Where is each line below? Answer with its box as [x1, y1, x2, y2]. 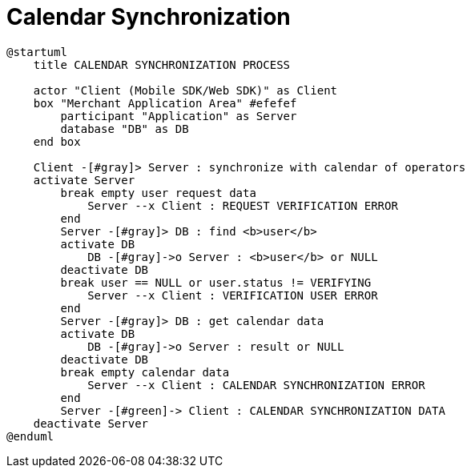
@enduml [6, 429, 54, 443]
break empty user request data [60, 186, 256, 199]
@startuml [6, 45, 67, 58]
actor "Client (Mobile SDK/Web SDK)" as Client [33, 83, 338, 97]
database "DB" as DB [60, 122, 189, 135]
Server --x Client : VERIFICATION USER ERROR [87, 288, 378, 302]
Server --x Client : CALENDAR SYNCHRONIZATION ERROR [87, 378, 425, 392]
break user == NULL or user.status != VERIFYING [60, 275, 372, 289]
